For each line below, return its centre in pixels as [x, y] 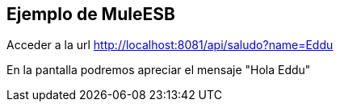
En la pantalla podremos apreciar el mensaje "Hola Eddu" [159, 70]
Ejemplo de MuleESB [91, 14]
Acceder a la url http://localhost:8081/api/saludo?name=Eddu [170, 45]
